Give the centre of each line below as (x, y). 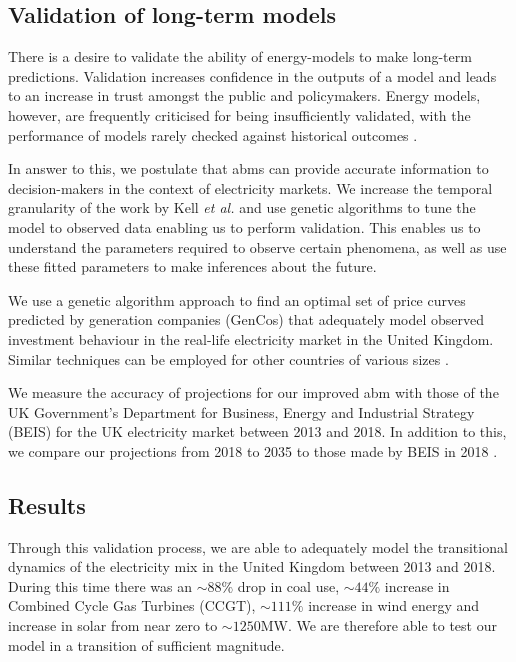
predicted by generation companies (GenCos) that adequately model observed (246, 319)
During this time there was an (100, 585)
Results (47, 504)
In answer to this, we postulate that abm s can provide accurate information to (248, 168)
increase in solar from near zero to (113, 625)
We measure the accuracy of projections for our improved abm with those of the (253, 392)
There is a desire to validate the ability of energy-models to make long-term (240, 56)
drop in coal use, (288, 585)
